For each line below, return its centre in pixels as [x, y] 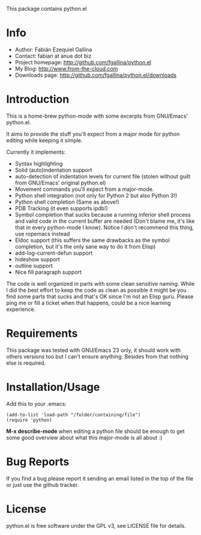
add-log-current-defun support [54, 253]
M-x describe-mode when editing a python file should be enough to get [95, 431]
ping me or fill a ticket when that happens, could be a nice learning [88, 303]
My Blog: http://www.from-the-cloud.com [66, 68]
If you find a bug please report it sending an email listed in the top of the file [100, 478]
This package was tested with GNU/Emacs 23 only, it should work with [94, 350]
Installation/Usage [53, 387]
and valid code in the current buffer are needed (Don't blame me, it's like [105, 221]
